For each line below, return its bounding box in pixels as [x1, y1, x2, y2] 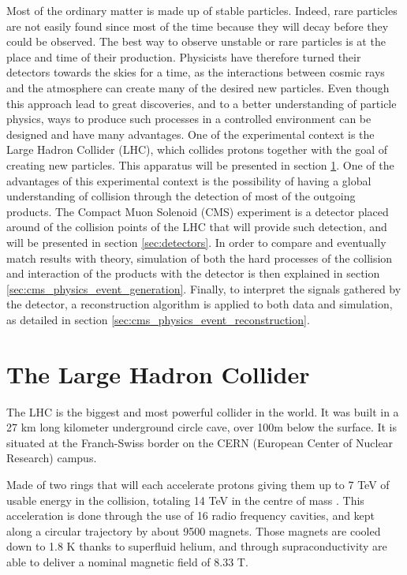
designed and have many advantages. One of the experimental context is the [6, 125, 375, 142]
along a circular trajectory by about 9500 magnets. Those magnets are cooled [6, 522, 381, 539]
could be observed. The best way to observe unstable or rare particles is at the [6, 33, 386, 50]
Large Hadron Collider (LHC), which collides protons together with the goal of [6, 141, 387, 158]
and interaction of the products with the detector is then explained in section [6, 265, 380, 282]
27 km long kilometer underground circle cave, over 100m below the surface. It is [6, 419, 398, 435]
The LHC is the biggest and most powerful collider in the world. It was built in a [6, 403, 399, 420]
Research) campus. [6, 450, 97, 466]
